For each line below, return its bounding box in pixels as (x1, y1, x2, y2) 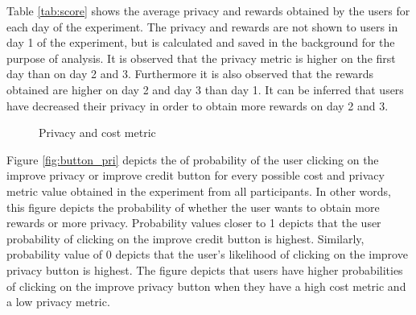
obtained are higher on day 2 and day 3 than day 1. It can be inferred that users (6, 81, 404, 97)
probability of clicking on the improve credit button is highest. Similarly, (6, 230, 365, 247)
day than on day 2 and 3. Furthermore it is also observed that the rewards (6, 65, 374, 82)
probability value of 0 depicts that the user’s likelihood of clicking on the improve (6, 246, 408, 263)
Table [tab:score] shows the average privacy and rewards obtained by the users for (6, 2, 410, 19)
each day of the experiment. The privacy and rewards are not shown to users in (6, 18, 398, 35)
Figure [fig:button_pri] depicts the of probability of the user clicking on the (6, 151, 379, 168)
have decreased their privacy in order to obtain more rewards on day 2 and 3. (6, 97, 389, 114)
